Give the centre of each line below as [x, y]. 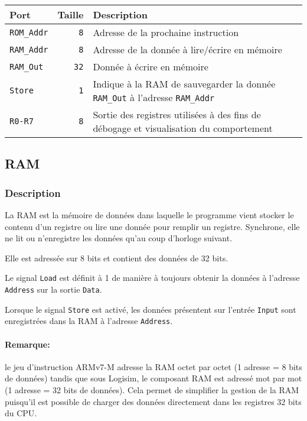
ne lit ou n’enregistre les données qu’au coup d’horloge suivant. [119, 238]
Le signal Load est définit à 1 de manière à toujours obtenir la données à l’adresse [152, 278]
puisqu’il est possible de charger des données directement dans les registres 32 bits [153, 401]
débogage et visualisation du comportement [183, 128]
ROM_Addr [29, 32]
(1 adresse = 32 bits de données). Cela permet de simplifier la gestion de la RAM [152, 389]
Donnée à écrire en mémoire [151, 67]
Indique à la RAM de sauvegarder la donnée [184, 84]
